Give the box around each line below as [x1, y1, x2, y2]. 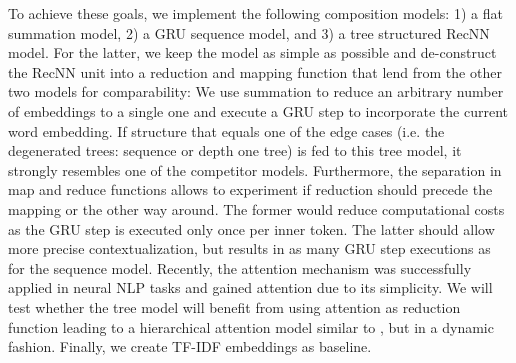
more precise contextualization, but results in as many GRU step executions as [8, 238, 491, 259]
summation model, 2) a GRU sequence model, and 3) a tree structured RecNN [8, 22, 490, 43]
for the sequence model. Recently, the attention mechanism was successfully [8, 257, 472, 278]
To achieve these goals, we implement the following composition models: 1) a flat [8, 3, 503, 23]
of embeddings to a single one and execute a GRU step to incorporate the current [8, 100, 508, 121]
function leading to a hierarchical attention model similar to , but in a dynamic [8, 316, 494, 337]
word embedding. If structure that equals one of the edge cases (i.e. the [8, 120, 445, 141]
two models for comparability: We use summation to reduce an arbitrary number [8, 81, 504, 102]
